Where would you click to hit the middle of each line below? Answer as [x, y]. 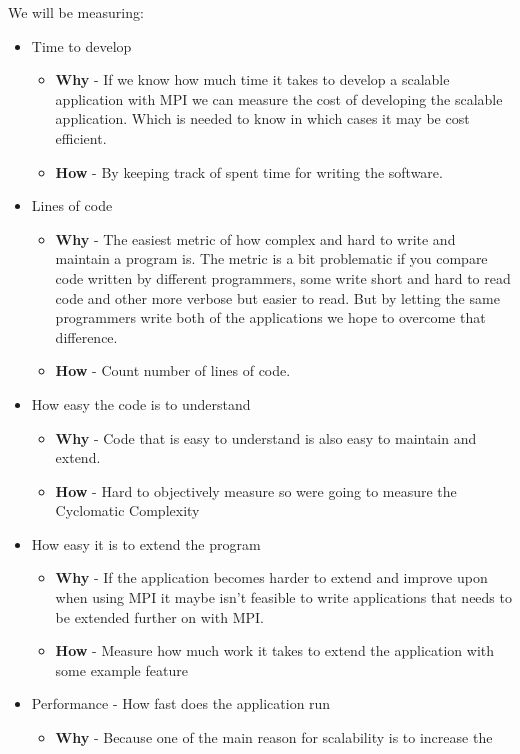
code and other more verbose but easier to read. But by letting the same [277, 297]
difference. [86, 336]
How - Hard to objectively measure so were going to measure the [256, 490]
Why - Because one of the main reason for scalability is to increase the [274, 737]
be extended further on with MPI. [159, 616]
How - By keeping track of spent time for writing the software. [249, 171]
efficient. [81, 137]
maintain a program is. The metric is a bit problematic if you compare [271, 258]
